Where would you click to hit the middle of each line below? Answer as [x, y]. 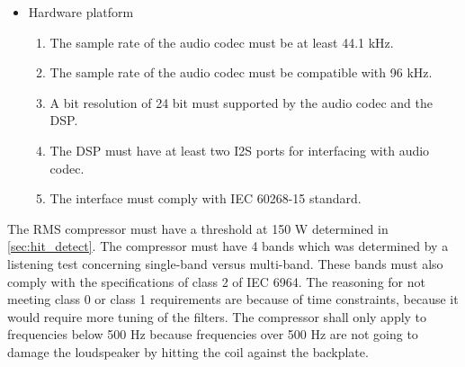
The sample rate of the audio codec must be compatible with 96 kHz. [241, 72]
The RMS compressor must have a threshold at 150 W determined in [198, 228]
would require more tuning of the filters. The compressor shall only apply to [217, 316]
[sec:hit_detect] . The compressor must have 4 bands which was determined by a [228, 246]
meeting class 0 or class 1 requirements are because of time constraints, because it [233, 299]
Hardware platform [81, 12]
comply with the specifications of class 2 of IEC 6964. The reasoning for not [216, 281]
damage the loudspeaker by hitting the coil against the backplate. [188, 351]
